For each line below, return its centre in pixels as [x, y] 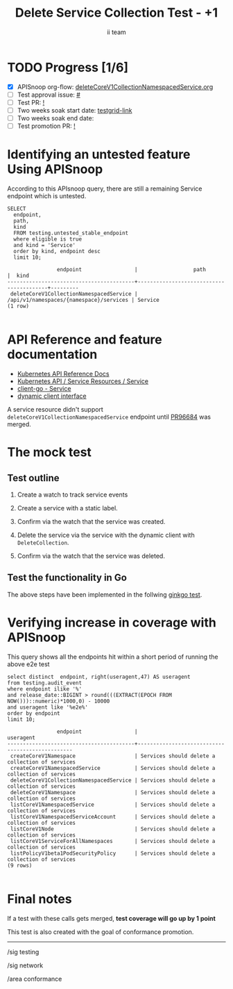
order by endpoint [34, 713]
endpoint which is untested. [47, 196]
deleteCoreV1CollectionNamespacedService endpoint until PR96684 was [109, 417]
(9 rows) [20, 865]
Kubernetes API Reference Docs [63, 373]
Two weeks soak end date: [55, 118]
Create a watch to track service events [72, 494]
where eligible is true [48, 239]
